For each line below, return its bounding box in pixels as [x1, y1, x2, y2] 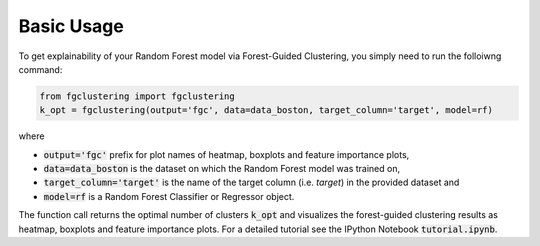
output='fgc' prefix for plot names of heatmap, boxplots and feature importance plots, [43, 148, 410, 160]
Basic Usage [18, 15, 124, 37]
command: [18, 63, 63, 75]
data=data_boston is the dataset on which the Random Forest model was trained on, [43, 163, 400, 175]
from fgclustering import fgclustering [39, 90, 235, 102]
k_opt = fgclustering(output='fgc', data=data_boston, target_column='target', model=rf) [39, 105, 494, 116]
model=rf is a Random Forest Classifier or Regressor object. [43, 190, 295, 202]
